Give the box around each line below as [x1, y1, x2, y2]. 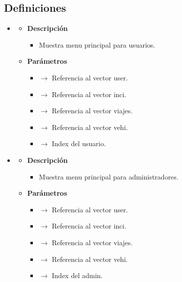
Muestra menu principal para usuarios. [39, 39, 156, 50]
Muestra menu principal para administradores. [39, 171, 179, 181]
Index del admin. [52, 270, 103, 281]
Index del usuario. [52, 138, 106, 149]
